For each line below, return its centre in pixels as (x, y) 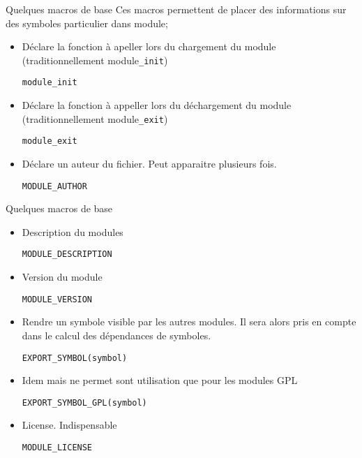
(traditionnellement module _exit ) (95, 118)
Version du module (62, 277)
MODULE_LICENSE (57, 448)
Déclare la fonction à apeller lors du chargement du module (149, 46)
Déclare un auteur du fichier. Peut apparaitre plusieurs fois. (149, 163)
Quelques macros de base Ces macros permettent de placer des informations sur (176, 9)
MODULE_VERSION (57, 299)
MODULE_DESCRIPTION (67, 254)
